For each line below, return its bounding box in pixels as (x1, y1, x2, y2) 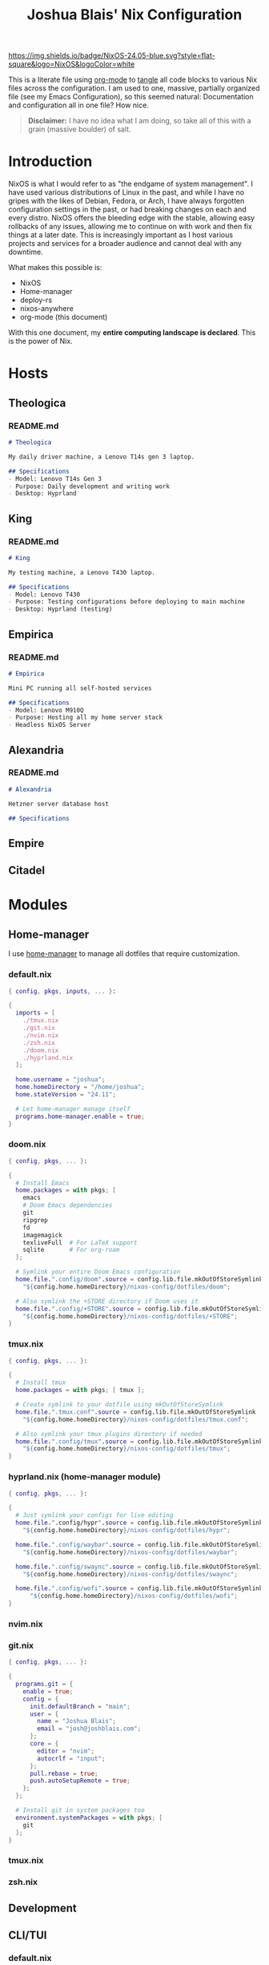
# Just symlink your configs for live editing (15, 1511, 174, 1519)
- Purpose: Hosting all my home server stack (8, 713, 163, 722)
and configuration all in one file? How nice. (8, 100, 150, 110)
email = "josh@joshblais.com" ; (37, 1725, 142, 1733)
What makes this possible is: (8, 263, 102, 272)
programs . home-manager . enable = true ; (15, 1112, 146, 1120)
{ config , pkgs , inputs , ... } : (8, 987, 116, 995)
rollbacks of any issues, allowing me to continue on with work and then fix (8, 222, 252, 232)
